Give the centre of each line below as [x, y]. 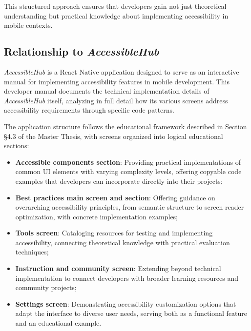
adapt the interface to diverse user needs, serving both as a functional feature [131, 313]
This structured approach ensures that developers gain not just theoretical [115, 6]
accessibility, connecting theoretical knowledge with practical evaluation [123, 242]
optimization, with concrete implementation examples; [97, 216]
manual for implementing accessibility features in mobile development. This [117, 81]
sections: [17, 146]
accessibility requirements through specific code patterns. [89, 110]
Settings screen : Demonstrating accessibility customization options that [126, 303]
